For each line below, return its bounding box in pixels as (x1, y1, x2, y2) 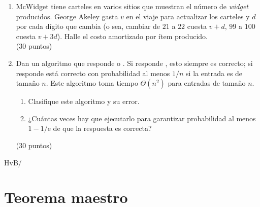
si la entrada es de (186, 67, 243, 78)
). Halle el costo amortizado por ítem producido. (57, 30, 208, 41)
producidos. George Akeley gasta (16, 11, 118, 21)
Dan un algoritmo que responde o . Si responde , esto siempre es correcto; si (16, 57, 253, 68)
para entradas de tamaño (168, 78, 246, 88)
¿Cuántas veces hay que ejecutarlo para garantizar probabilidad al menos (28, 113, 256, 123)
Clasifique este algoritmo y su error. (28, 96, 140, 107)
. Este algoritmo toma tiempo (46, 78, 138, 88)
